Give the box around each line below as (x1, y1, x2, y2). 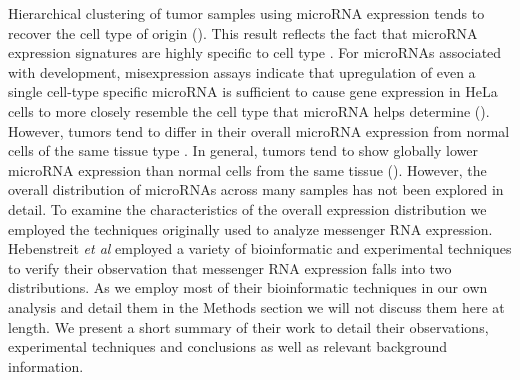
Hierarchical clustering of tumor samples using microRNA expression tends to (8, 3, 485, 23)
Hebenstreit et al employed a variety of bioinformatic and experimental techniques (8, 238, 512, 259)
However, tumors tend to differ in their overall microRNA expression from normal (8, 120, 510, 141)
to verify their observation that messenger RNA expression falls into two (8, 257, 452, 278)
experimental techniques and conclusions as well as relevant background (8, 336, 448, 357)
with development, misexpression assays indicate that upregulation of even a (8, 61, 476, 82)
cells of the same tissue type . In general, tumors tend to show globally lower (8, 140, 478, 161)
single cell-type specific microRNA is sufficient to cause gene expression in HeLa (8, 81, 498, 102)
